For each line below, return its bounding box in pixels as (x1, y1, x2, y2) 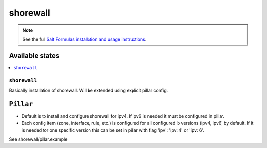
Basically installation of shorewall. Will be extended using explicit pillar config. (9, 87, 168, 93)
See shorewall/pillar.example (9, 136, 68, 142)
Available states (9, 51, 60, 60)
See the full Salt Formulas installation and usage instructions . (22, 36, 147, 42)
